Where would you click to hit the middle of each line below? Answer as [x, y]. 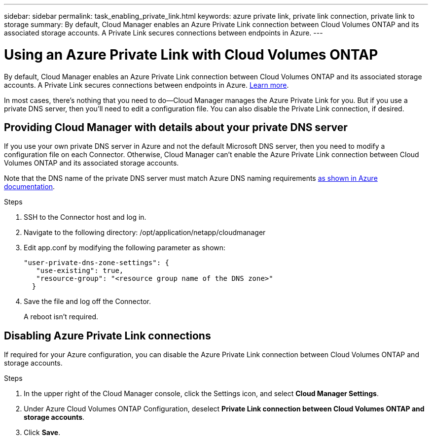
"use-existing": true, [80, 271]
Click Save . [42, 433]
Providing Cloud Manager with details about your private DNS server [176, 127]
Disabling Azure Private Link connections [108, 336]
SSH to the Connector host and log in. [85, 217]
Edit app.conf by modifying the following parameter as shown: [125, 248]
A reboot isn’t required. [61, 317]
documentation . [30, 187]
